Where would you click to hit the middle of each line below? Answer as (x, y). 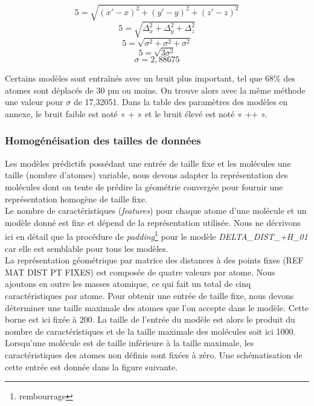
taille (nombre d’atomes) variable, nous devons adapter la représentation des (146, 175)
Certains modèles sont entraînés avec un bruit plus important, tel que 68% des (150, 78)
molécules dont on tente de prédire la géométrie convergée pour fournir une (144, 186)
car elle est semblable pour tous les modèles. (87, 248)
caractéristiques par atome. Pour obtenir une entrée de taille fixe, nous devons (149, 295)
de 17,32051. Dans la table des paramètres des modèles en (181, 102)
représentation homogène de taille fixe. (76, 198)
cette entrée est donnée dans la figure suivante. (91, 366)
